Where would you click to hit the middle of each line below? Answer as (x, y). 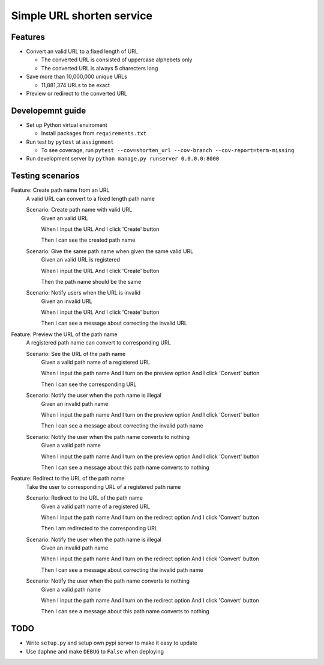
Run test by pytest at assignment (70, 142)
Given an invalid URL (67, 301)
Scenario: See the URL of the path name (76, 354)
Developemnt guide (49, 110)
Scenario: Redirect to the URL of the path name (85, 498)
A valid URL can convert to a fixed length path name (91, 198)
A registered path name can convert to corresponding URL (98, 343)
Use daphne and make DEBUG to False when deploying (95, 651)
